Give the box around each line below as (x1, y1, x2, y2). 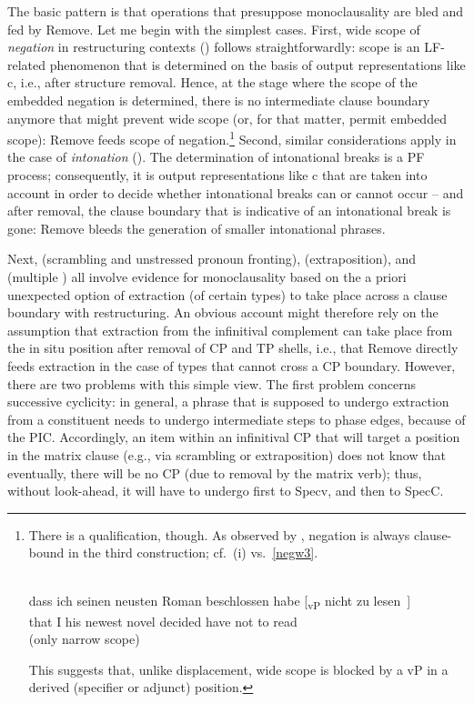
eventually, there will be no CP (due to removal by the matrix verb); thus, (7, 463, 422, 482)
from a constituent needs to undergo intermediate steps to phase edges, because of (7, 409, 466, 428)
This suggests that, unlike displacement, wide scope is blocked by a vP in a (28, 659, 449, 678)
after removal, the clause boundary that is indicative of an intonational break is (7, 201, 451, 220)
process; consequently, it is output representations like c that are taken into (7, 166, 428, 184)
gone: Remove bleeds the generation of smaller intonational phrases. (7, 218, 386, 237)
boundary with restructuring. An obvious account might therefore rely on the (7, 303, 439, 322)
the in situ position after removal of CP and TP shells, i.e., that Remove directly (7, 338, 459, 357)
